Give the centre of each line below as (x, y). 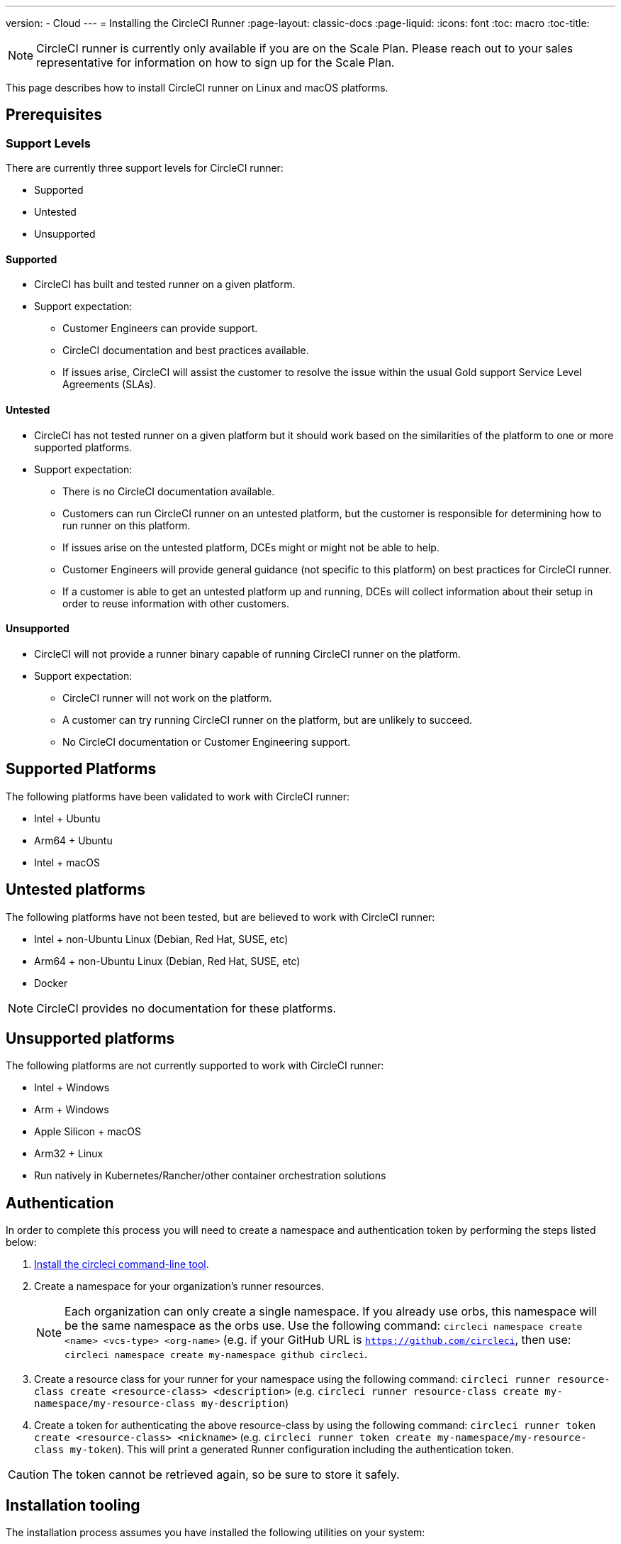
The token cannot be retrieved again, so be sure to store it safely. (226, 1475)
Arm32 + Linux (69, 1154)
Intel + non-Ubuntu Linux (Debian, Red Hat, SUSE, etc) (161, 939)
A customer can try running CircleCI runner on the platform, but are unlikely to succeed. (268, 719)
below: (21, 1242)
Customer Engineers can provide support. (160, 329)
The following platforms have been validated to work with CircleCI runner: (178, 796)
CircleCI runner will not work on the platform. (167, 697)
